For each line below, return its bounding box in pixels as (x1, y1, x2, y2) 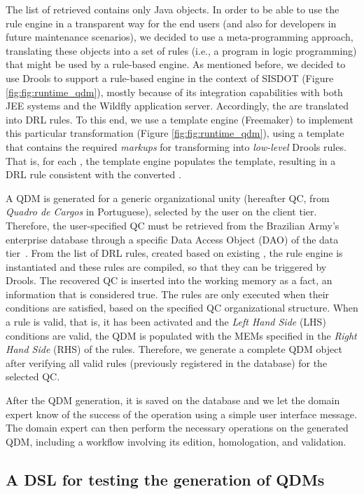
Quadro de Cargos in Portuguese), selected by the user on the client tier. (6, 204, 317, 219)
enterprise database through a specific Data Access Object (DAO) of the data (6, 232, 339, 246)
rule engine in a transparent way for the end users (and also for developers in (6, 15, 337, 30)
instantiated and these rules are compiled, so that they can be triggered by (6, 259, 327, 274)
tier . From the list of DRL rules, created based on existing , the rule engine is (6, 246, 343, 260)
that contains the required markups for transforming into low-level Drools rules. (6, 139, 346, 154)
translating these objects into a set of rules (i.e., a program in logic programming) (6, 43, 357, 58)
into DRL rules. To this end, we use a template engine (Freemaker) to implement (6, 112, 353, 126)
